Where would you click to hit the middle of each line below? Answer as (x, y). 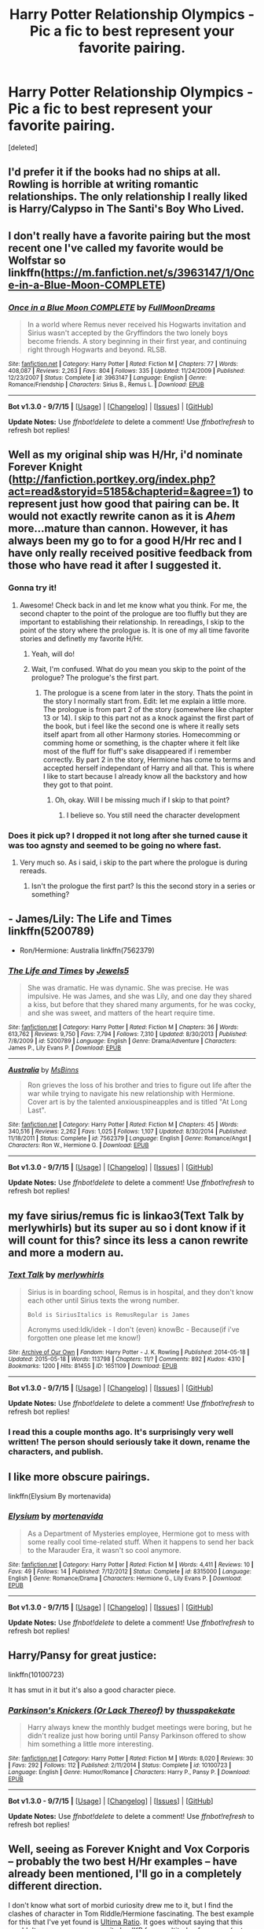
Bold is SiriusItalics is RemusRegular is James (108, 1315)
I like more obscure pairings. (79, 1477)
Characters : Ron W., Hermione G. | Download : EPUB (79, 1145)
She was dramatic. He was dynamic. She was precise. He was (128, 988)
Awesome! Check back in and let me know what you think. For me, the (133, 605)
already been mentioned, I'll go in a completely (125, 1874)
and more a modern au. (66, 1252)
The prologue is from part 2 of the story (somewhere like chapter (148, 709)
